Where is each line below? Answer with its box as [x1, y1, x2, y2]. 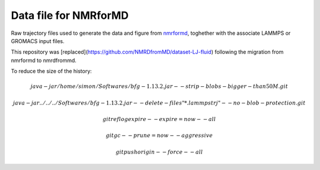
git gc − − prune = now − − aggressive [105, 132, 213, 139]
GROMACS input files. [11, 37, 65, 44]
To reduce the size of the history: [11, 68, 92, 75]
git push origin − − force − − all [116, 148, 203, 155]
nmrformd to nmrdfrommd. [11, 57, 77, 64]
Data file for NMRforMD [11, 9, 129, 22]
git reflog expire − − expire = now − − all [103, 116, 216, 123]
